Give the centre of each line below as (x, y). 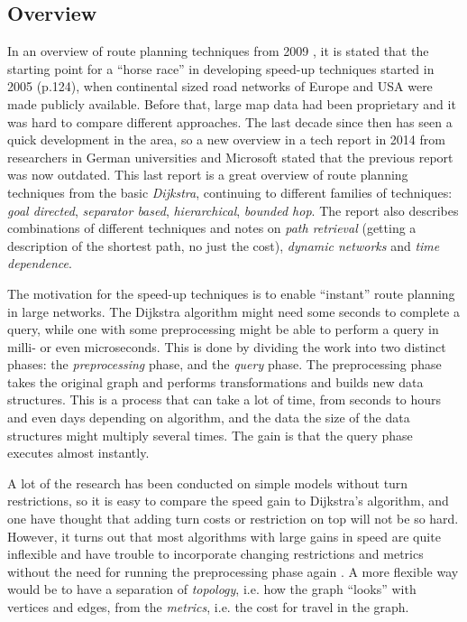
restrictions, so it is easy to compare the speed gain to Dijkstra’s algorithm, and (228, 501)
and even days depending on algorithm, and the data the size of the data (209, 418)
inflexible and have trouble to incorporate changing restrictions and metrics (215, 554)
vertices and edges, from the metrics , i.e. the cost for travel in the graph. (208, 607)
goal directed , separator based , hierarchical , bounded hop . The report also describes (233, 210)
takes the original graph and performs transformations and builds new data (215, 381)
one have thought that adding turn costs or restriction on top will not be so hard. (233, 519)
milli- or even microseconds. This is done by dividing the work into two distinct (227, 346)
